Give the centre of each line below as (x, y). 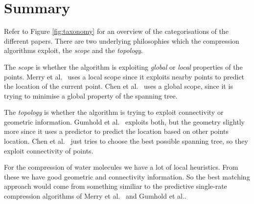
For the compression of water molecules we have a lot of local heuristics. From (121, 167)
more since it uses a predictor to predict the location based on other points (116, 131)
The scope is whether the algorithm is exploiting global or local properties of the (123, 66)
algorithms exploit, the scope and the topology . (73, 50)
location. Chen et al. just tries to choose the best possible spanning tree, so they (126, 141)
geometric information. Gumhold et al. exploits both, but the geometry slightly (124, 121)
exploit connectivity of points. (49, 150)
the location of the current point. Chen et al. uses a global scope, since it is (118, 86)
